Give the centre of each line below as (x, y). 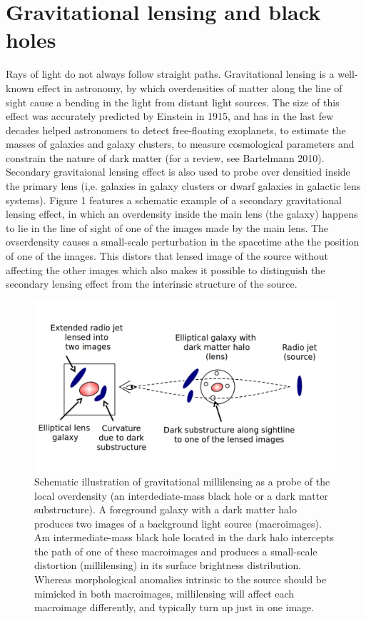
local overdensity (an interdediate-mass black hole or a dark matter (181, 495)
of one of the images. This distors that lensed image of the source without (167, 256)
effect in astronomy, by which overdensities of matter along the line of (190, 87)
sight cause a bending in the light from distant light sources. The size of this (173, 102)
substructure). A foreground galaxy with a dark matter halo (166, 509)
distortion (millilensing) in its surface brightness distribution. (168, 565)
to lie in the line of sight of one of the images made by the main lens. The (167, 227)
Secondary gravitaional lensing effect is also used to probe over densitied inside (178, 172)
